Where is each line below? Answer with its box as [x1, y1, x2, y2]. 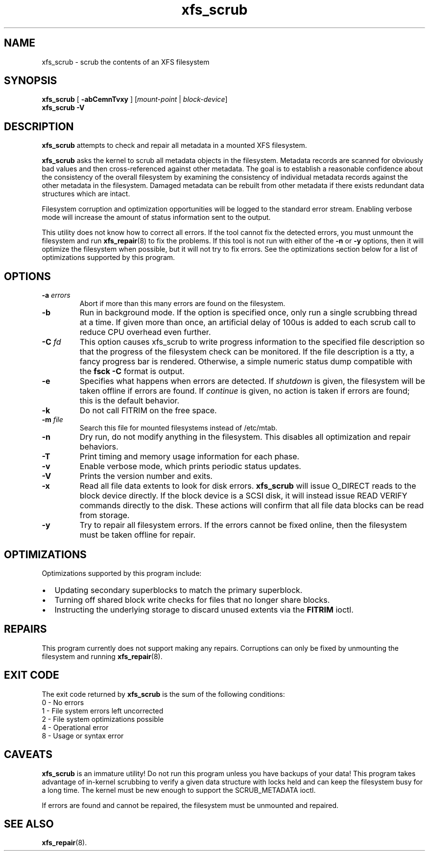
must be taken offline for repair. [79, 530, 196, 540]
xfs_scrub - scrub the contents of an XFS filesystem [42, 57, 210, 66]
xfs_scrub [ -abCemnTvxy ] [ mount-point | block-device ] [42, 95, 228, 104]
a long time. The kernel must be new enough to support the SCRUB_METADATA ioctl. [42, 785, 316, 794]
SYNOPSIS [4, 74, 57, 87]
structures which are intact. [42, 190, 130, 198]
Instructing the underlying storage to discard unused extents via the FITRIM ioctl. [54, 604, 354, 615]
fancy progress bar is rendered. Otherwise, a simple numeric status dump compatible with [79, 356, 413, 367]
